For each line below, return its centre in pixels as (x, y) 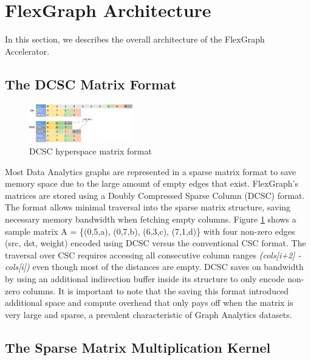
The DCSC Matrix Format (91, 84)
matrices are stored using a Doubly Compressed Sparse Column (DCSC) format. (155, 195)
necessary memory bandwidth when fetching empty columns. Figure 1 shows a (151, 219)
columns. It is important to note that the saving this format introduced (156, 290)
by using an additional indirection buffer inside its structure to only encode (145, 278)
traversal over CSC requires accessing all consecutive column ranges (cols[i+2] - (153, 254)
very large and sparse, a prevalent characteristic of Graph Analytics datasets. (149, 314)
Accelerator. (27, 51)
